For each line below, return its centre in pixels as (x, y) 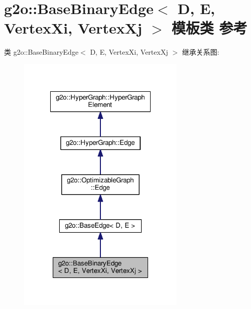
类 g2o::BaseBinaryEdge (41, 52)
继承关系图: (201, 52)
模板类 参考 (209, 28)
